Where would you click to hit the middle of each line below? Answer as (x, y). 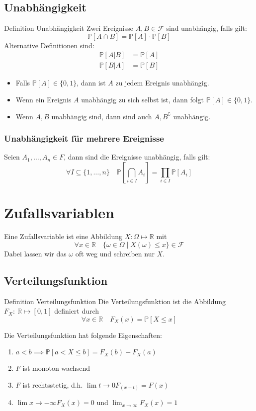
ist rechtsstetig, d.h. (53, 384)
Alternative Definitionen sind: (49, 45)
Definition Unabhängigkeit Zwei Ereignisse (69, 28)
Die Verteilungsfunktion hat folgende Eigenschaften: (83, 335)
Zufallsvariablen (59, 212)
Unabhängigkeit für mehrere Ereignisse (84, 138)
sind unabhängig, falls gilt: (207, 28)
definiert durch (77, 311)
